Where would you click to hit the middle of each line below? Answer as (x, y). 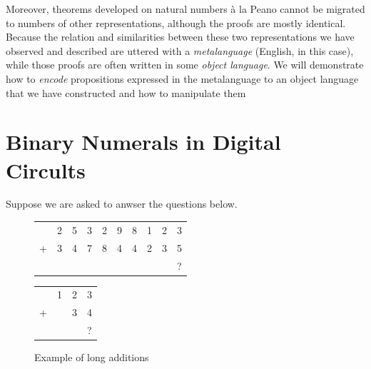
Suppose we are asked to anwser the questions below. (122, 204)
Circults (46, 170)
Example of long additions (92, 357)
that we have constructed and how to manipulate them (126, 92)
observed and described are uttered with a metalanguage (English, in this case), (180, 50)
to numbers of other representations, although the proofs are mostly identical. (176, 22)
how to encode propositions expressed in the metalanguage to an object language (182, 78)
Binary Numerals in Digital (143, 142)
